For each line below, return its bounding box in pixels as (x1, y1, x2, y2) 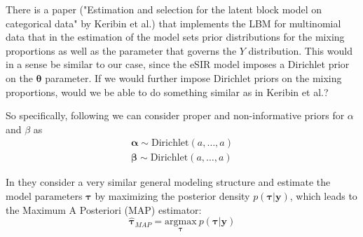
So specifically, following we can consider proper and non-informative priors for (6, 108, 345, 123)
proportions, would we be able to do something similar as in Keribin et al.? (6, 84, 329, 99)
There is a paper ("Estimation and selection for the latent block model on (6, 2, 322, 16)
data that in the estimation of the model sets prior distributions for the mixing (6, 29, 345, 44)
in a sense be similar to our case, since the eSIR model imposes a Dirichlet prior (6, 57, 350, 72)
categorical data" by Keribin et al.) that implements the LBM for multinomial (6, 15, 341, 30)
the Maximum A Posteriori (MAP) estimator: (6, 202, 202, 217)
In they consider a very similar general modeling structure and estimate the (6, 175, 331, 189)
